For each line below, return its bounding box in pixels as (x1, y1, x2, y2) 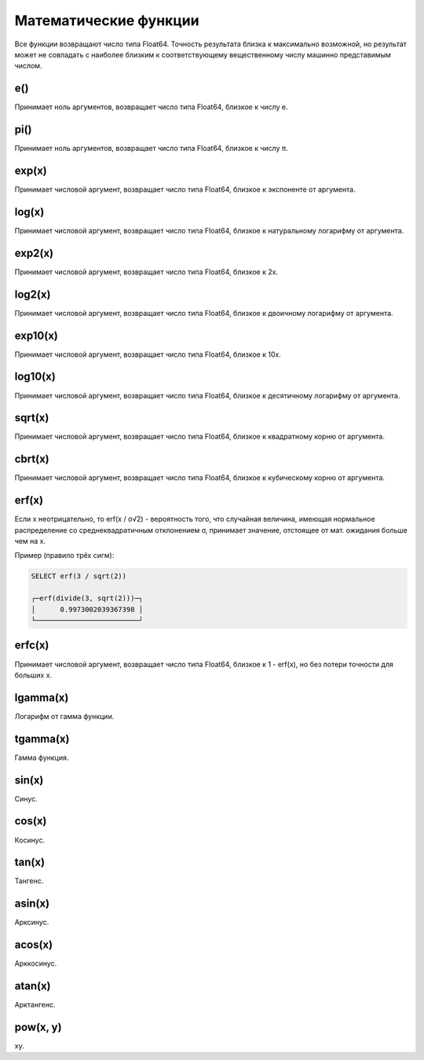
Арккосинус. (14, 959, 57, 968)
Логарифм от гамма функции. (14, 711, 115, 721)
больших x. (14, 670, 53, 680)
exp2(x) (14, 246, 54, 259)
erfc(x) (14, 639, 49, 652)
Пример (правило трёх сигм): (14, 551, 115, 560)
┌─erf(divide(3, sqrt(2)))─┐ (31, 594, 144, 603)
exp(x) (14, 163, 47, 177)
